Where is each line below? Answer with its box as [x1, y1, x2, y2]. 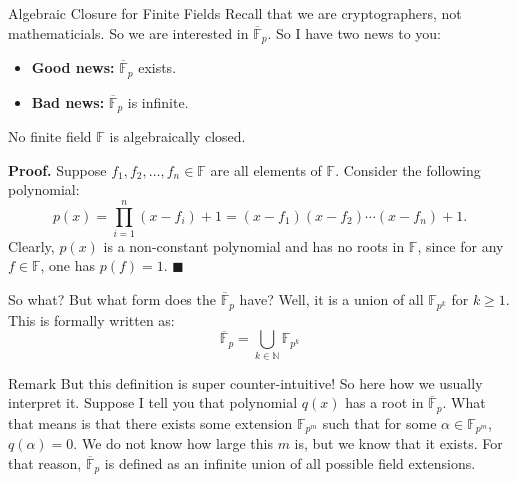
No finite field [8, 125, 92, 146]
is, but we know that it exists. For [294, 433, 503, 454]
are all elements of [210, 159, 322, 180]
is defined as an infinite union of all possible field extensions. [104, 452, 476, 473]
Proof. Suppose [8, 159, 107, 180]
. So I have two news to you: [267, 22, 441, 43]
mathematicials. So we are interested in [8, 22, 249, 43]
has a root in [345, 392, 424, 413]
